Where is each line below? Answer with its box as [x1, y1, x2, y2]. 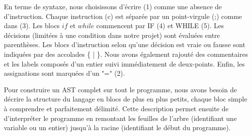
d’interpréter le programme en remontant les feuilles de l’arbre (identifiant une [4, 113, 237, 123]
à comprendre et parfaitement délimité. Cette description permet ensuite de [4, 103, 229, 113]
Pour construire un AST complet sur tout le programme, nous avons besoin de [4, 84, 237, 94]
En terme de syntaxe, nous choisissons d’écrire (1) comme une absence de [4, 1, 222, 11]
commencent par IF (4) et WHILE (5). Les [96, 20, 224, 31]
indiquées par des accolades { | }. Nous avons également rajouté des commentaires [4, 49, 248, 59]
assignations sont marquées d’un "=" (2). [4, 68, 125, 78]
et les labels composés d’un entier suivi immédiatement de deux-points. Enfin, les [4, 58, 245, 68]
